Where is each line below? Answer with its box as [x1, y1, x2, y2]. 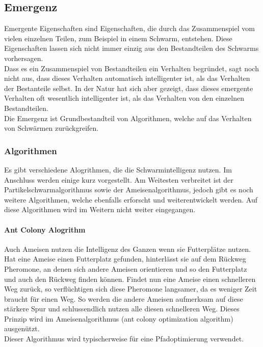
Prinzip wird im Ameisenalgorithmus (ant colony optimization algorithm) [4, 313, 233, 324]
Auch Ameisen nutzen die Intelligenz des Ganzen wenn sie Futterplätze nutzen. [4, 243, 251, 254]
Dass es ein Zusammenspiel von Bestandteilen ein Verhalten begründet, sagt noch [4, 63, 259, 73]
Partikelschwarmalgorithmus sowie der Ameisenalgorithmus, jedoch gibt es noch [4, 184, 253, 195]
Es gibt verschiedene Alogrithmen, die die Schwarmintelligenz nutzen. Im [4, 164, 232, 175]
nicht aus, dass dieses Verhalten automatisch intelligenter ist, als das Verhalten [4, 73, 250, 83]
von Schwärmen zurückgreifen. [4, 123, 99, 133]
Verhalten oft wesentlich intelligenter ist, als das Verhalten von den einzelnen [4, 93, 244, 103]
